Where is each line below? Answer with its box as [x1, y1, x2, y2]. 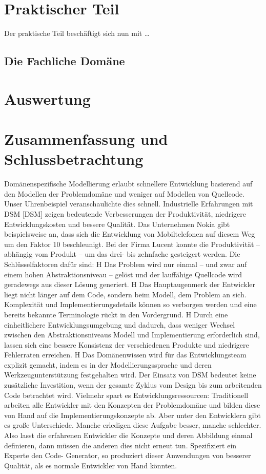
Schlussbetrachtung [4, 148, 144, 169]
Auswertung [4, 88, 91, 109]
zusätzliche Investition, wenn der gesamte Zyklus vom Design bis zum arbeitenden [4, 380, 262, 390]
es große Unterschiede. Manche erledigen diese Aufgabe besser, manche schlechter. [4, 420, 261, 430]
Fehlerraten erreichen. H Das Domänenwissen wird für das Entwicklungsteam [4, 349, 247, 360]
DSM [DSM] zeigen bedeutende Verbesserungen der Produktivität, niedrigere [4, 208, 246, 219]
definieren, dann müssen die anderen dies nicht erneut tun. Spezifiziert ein [4, 440, 237, 450]
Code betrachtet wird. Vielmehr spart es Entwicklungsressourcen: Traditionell [4, 389, 249, 400]
